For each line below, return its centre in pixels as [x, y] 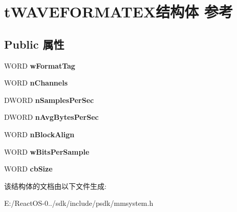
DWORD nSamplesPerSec [49, 100]
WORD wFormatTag [40, 65]
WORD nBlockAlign [39, 134]
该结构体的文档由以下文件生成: [55, 186]
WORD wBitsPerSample [47, 151]
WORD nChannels [36, 83]
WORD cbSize [28, 169]
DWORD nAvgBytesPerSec [51, 117]
